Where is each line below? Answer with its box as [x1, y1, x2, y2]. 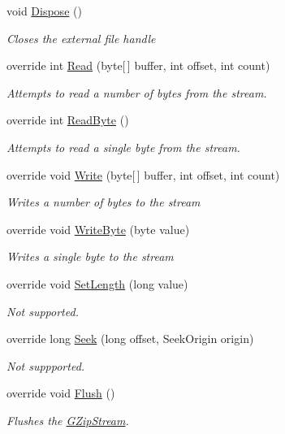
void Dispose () [6, 2, 82, 19]
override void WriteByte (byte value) [6, 220, 190, 237]
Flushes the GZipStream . [6, 411, 129, 428]
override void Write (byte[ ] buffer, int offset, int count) [6, 166, 280, 183]
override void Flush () [6, 384, 115, 401]
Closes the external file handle [6, 29, 156, 46]
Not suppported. [6, 357, 85, 374]
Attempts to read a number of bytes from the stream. [6, 84, 267, 101]
